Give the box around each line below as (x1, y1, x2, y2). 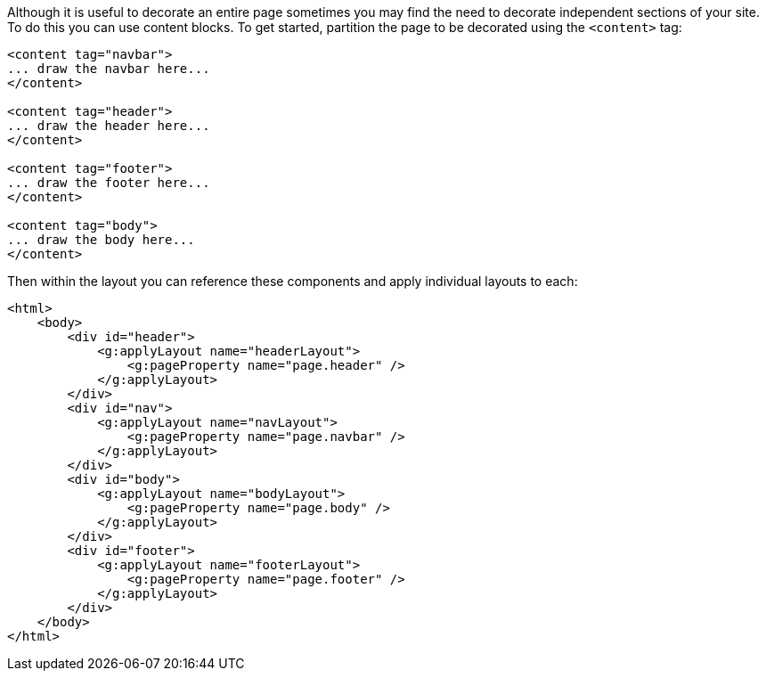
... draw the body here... (7, 233, 195, 247)
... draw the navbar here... (7, 61, 210, 76)
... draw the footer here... (7, 176, 210, 190)
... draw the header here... (7, 118, 210, 133)
